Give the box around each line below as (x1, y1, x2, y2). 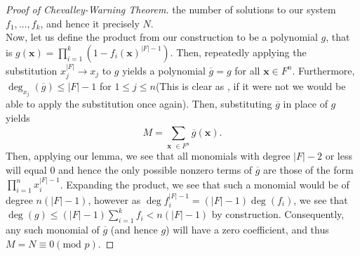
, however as (88, 192, 141, 207)
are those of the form (263, 162, 354, 177)
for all (234, 63, 260, 77)
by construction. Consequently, (211, 207, 345, 222)
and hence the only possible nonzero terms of (58, 162, 253, 177)
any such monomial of (6, 222, 100, 237)
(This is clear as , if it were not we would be (155, 79, 346, 94)
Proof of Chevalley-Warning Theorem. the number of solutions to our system (6, 2, 336, 16)
